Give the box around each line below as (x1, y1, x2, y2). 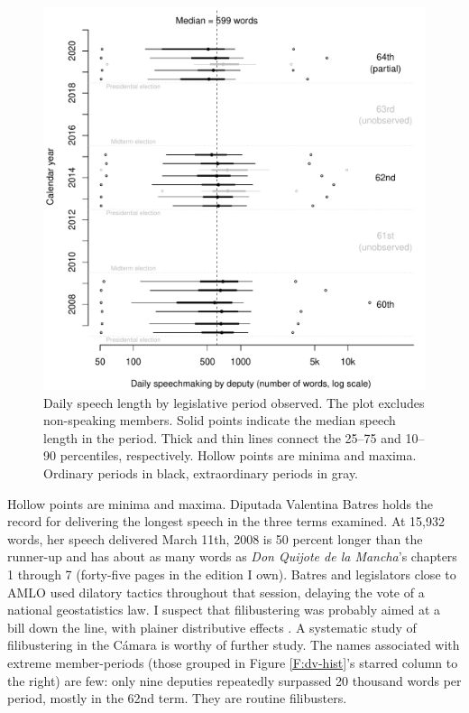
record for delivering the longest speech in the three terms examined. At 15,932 (7, 512, 445, 531)
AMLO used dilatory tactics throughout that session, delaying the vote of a (7, 582, 425, 601)
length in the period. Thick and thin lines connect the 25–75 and (43, 428, 401, 447)
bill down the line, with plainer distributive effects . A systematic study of (7, 617, 417, 636)
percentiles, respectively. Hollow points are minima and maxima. (60, 446, 417, 465)
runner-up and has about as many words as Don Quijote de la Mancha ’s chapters (7, 547, 457, 566)
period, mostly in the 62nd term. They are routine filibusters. (7, 689, 347, 708)
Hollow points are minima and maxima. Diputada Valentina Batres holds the (7, 494, 434, 513)
